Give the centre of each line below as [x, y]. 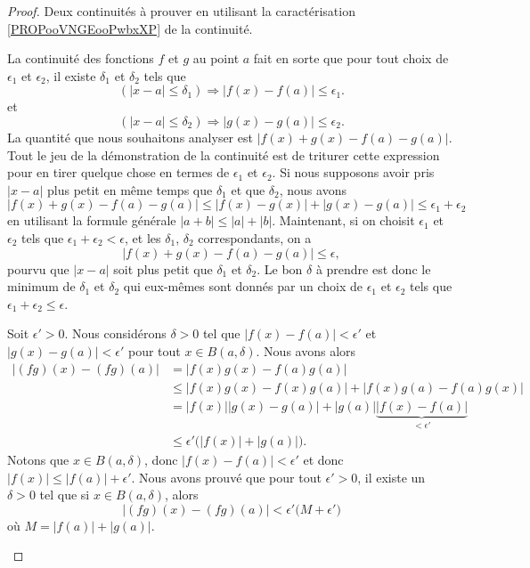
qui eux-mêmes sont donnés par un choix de [243, 286]
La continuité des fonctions [81, 58]
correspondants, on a [255, 237]
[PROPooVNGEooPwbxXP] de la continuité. [130, 28]
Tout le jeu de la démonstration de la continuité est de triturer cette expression [224, 154]
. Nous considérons [115, 333]
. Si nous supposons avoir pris [353, 172]
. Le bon [280, 268]
